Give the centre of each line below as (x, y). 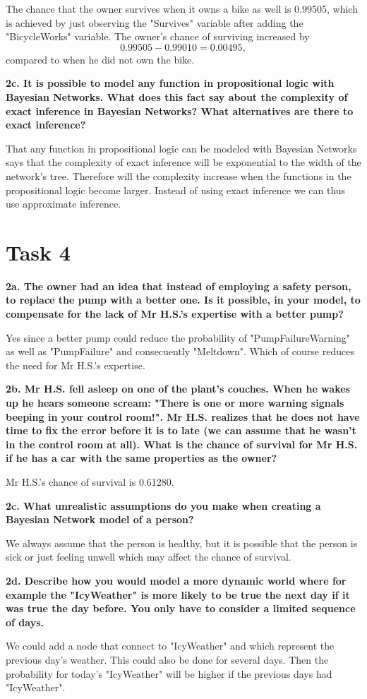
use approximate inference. (64, 204)
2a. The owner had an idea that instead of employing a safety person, (179, 286)
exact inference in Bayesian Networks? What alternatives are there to (180, 110)
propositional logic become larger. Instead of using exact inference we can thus (176, 190)
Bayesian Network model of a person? (100, 519)
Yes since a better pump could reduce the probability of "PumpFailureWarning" (178, 337)
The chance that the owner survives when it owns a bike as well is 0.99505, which (182, 8)
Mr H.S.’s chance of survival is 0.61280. (90, 481)
